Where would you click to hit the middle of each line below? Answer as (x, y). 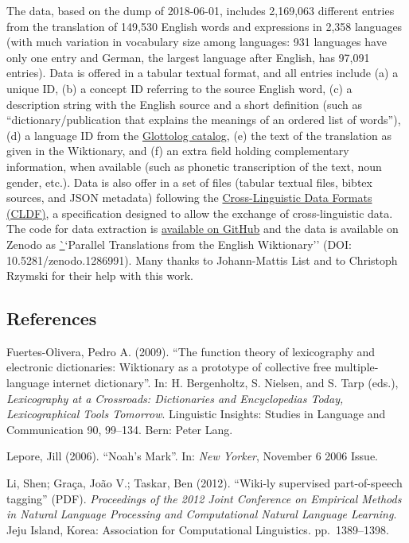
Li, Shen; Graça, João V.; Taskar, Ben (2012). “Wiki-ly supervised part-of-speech (204, 483)
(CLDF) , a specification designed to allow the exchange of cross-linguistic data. (200, 213)
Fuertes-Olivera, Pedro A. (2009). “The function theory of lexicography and (191, 351)
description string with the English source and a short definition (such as (184, 104)
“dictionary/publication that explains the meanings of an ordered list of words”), (204, 120)
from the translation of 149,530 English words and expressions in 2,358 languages (204, 26)
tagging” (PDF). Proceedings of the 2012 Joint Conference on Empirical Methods (204, 498)
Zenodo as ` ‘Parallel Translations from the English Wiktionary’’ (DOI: (179, 244)
